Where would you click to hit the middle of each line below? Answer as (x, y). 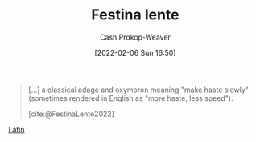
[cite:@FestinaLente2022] (71, 114)
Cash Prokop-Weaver (135, 37)
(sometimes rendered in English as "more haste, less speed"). (130, 98)
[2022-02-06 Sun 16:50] (135, 52)
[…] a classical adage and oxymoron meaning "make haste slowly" (138, 90)
